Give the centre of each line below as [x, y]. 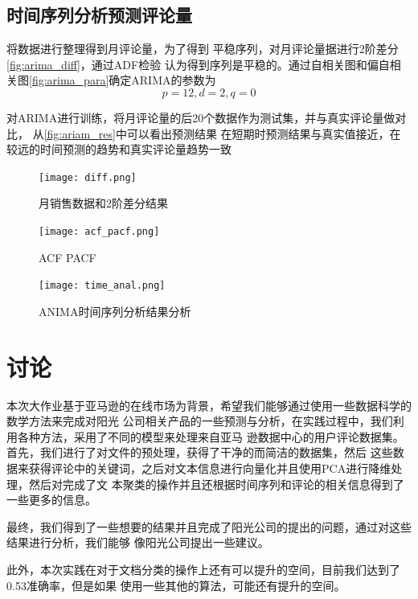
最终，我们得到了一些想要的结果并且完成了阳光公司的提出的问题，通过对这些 [209, 526]
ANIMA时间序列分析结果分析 [115, 311]
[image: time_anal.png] [102, 286]
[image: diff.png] [88, 177]
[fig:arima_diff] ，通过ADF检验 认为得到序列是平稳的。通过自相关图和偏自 [198, 64]
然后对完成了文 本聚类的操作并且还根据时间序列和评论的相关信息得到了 [216, 484]
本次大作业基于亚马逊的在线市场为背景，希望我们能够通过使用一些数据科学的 [209, 405]
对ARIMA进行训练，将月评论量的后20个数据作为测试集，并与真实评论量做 [201, 117]
